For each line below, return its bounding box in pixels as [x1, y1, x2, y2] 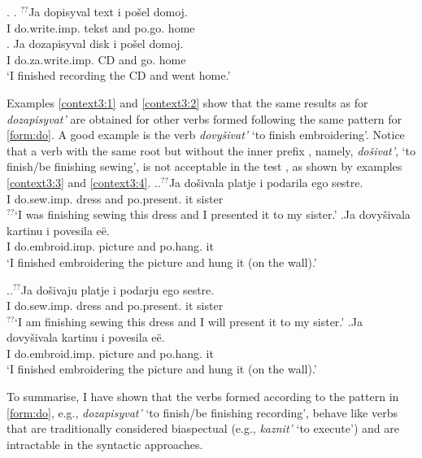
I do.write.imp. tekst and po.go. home [7, 19, 195, 36]
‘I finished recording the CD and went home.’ [7, 67, 231, 84]
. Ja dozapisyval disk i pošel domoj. [7, 35, 184, 52]
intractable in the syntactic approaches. [7, 435, 203, 452]
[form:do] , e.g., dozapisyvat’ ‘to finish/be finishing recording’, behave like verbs [7, 403, 398, 421]
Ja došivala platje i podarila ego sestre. [168, 173, 363, 190]
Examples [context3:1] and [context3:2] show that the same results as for [7, 94, 368, 111]
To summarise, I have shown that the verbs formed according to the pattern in [7, 388, 399, 405]
